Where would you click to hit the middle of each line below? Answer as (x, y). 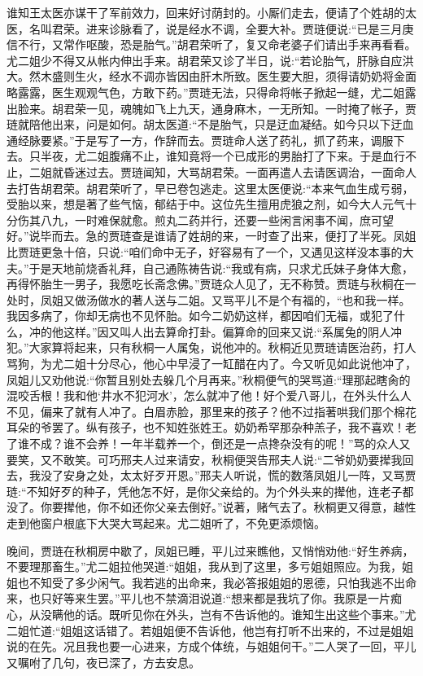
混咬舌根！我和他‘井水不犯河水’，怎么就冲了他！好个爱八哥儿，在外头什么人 (209, 395)
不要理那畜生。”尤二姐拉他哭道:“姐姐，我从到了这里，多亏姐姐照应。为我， (205, 566)
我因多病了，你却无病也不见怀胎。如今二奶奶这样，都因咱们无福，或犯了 (200, 316)
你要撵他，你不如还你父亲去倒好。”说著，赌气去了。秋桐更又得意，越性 (228, 507)
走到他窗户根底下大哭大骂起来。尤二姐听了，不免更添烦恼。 (166, 523)
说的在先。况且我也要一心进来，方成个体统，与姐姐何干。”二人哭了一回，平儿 (211, 646)
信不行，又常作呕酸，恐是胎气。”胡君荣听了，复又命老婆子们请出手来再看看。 (211, 44)
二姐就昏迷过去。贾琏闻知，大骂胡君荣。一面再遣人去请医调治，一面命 (217, 171)
